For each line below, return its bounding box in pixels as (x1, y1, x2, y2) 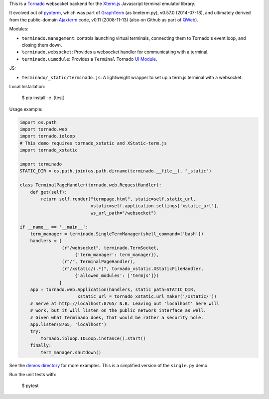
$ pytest (21, 383, 39, 389)
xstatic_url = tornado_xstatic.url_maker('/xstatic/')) (77, 294, 217, 299)
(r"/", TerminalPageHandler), (61, 259, 135, 265)
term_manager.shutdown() (40, 349, 102, 355)
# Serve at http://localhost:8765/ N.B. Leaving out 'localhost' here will (30, 300, 220, 306)
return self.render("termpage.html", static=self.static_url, (40, 196, 196, 202)
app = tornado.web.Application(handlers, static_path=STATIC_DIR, (30, 287, 196, 292)
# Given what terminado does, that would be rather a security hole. (30, 314, 204, 320)
